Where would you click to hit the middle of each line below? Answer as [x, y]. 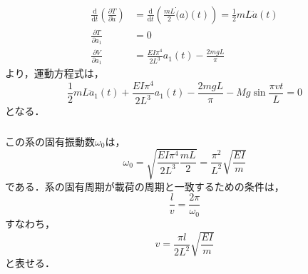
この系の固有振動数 [50, 141]
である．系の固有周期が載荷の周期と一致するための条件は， [145, 186]
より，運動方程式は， [55, 73]
